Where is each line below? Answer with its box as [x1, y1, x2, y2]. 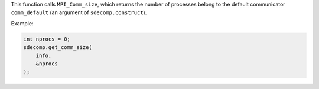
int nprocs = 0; [23, 35, 71, 42]
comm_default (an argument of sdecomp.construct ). [11, 9, 147, 16]
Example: [11, 19, 34, 27]
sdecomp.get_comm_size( [23, 44, 93, 51]
